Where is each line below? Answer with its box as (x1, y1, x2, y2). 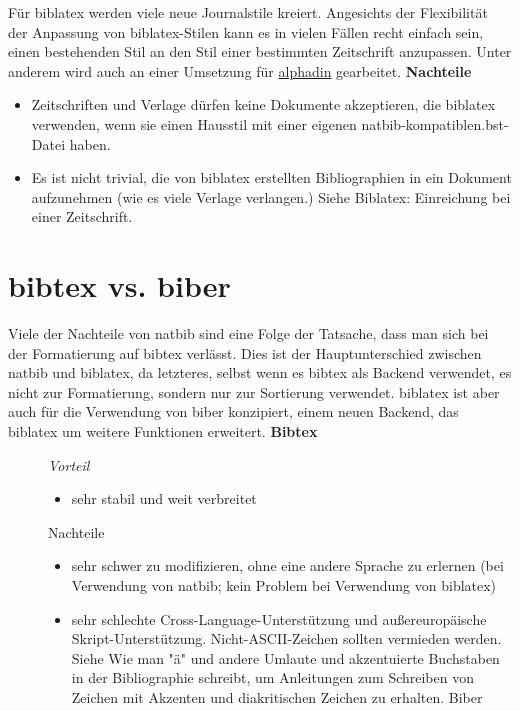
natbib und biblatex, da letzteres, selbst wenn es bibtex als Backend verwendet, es (8, 362, 512, 383)
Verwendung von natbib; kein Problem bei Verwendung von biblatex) (71, 575, 497, 595)
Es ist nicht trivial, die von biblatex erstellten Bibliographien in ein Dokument (31, 167, 512, 188)
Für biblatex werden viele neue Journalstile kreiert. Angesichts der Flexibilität (8, 2, 488, 22)
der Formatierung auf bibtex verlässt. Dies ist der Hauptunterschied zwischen (8, 342, 482, 363)
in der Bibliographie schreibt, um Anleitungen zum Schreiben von (71, 667, 474, 688)
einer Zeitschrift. (31, 206, 133, 227)
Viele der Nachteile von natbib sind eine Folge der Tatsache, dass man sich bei (8, 323, 489, 344)
